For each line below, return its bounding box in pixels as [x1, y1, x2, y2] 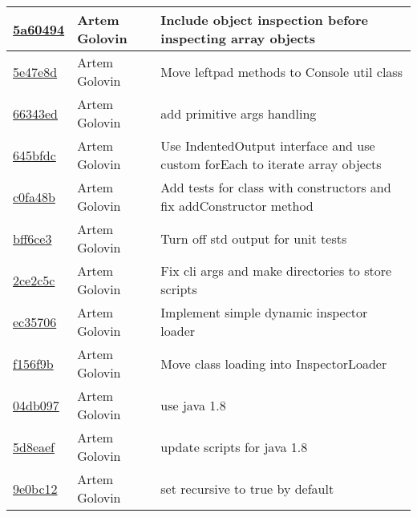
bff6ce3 [13, 228, 52, 248]
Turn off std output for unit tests [160, 228, 347, 248]
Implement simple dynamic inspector [160, 303, 368, 321]
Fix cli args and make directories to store [160, 261, 392, 280]
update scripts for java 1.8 [160, 437, 308, 456]
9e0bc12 [13, 479, 58, 498]
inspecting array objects [160, 29, 316, 47]
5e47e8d [13, 62, 58, 81]
